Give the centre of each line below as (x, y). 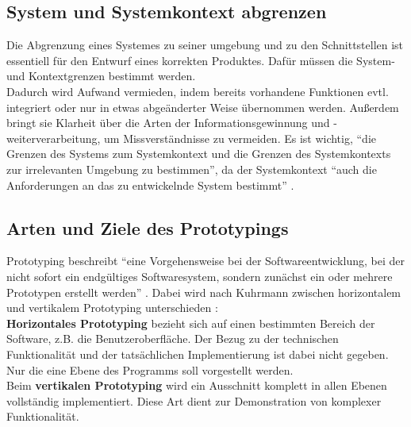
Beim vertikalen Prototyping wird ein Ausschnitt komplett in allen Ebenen (197, 385)
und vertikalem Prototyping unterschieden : (112, 308)
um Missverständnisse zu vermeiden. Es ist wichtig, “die (240, 138)
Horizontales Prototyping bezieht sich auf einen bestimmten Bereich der (191, 323)
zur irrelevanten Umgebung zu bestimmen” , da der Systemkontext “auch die (192, 169)
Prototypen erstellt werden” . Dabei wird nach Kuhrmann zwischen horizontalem (204, 292)
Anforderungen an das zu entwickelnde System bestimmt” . (150, 185)
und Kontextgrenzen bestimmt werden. (101, 76)
